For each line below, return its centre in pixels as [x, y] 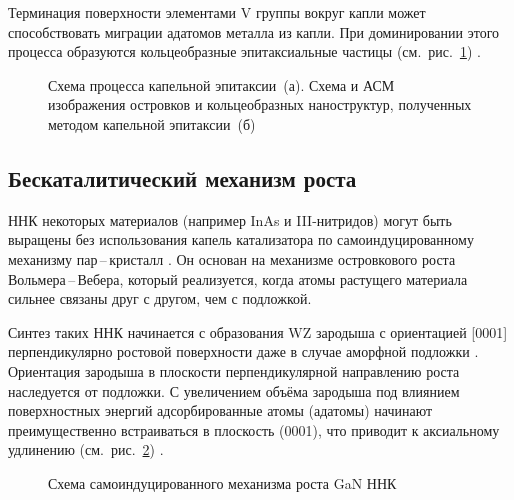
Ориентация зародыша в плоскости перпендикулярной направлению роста [234, 370]
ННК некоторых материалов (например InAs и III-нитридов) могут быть [230, 219]
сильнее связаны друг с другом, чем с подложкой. [160, 298]
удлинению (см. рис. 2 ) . [86, 449]
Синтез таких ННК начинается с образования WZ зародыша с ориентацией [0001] [258, 331]
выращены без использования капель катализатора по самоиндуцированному [241, 239]
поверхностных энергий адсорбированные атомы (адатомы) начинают [220, 410]
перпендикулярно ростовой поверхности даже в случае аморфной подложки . [243, 351]
